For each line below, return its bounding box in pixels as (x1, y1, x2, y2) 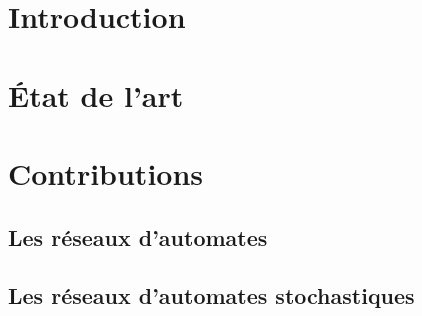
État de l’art (8, 74, 184, 115)
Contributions (8, 152, 204, 193)
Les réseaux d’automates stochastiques (8, 280, 415, 311)
